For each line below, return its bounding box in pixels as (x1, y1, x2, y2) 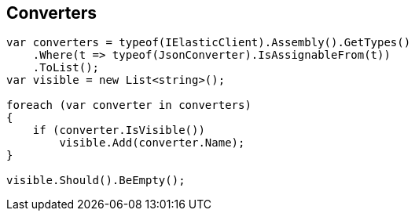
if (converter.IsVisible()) (32, 124, 205, 137)
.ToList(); (32, 61, 100, 74)
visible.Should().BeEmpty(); (6, 174, 185, 187)
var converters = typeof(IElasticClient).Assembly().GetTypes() (6, 36, 411, 49)
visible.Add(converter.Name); (59, 136, 245, 150)
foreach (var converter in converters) (6, 99, 252, 112)
